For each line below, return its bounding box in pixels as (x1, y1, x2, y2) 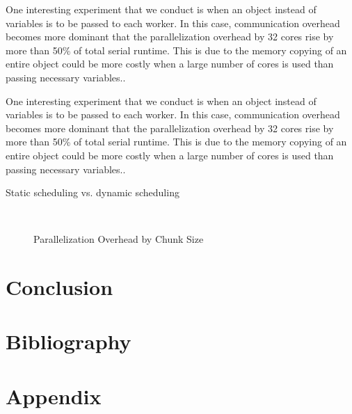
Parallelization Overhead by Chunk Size (33, 232, 204, 246)
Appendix (6, 381, 102, 410)
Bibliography (6, 327, 131, 356)
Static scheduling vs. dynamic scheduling (6, 185, 179, 200)
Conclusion (6, 273, 113, 301)
